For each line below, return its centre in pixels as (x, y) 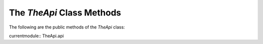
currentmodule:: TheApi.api (37, 36)
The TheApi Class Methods (65, 13)
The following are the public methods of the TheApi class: (67, 27)
